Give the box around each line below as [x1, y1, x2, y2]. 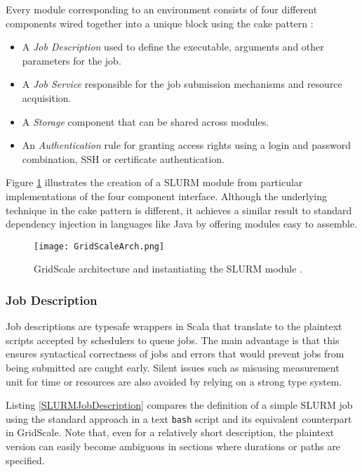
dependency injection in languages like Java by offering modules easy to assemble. [6, 216, 358, 231]
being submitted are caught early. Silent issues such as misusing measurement [6, 360, 340, 374]
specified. [6, 452, 45, 467]
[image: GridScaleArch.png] [34, 241, 165, 251]
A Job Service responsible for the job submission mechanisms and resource [22, 77, 342, 91]
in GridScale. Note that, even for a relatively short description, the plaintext [6, 425, 335, 440]
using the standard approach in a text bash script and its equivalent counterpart [6, 411, 352, 426]
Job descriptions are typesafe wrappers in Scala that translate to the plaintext [6, 319, 342, 334]
